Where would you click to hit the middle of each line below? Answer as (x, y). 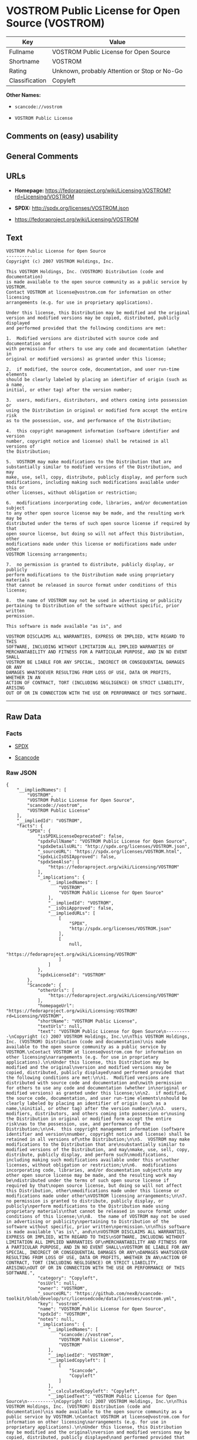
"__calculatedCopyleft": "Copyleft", (94, 1391)
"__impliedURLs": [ (72, 914)
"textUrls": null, (60, 1027)
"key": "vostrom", (60, 1304)
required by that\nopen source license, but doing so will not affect (94, 1186)
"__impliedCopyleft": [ (77, 1361)
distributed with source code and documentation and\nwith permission (94, 1083)
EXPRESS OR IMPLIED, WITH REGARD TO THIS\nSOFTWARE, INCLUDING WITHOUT (95, 1237)
